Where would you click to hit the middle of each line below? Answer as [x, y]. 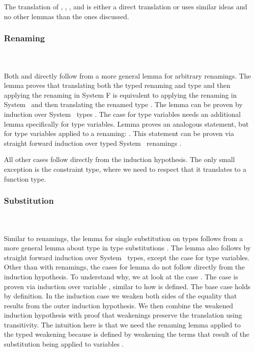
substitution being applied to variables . [64, 344]
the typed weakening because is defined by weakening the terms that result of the [127, 334]
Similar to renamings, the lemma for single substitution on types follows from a [124, 238]
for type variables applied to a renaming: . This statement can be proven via [119, 133]
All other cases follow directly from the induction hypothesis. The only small [119, 159]
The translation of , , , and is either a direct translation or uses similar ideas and [126, 6]
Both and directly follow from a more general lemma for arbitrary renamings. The [127, 75]
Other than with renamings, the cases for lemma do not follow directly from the [125, 267]
